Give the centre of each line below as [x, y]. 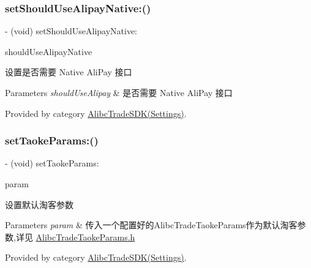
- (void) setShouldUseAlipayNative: [71, 31]
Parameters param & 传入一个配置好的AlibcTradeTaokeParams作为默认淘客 [151, 225]
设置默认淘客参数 [39, 204]
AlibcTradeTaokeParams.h [85, 236]
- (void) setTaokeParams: [52, 163]
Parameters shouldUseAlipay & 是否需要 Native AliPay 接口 [119, 92]
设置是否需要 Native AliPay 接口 [69, 72]
